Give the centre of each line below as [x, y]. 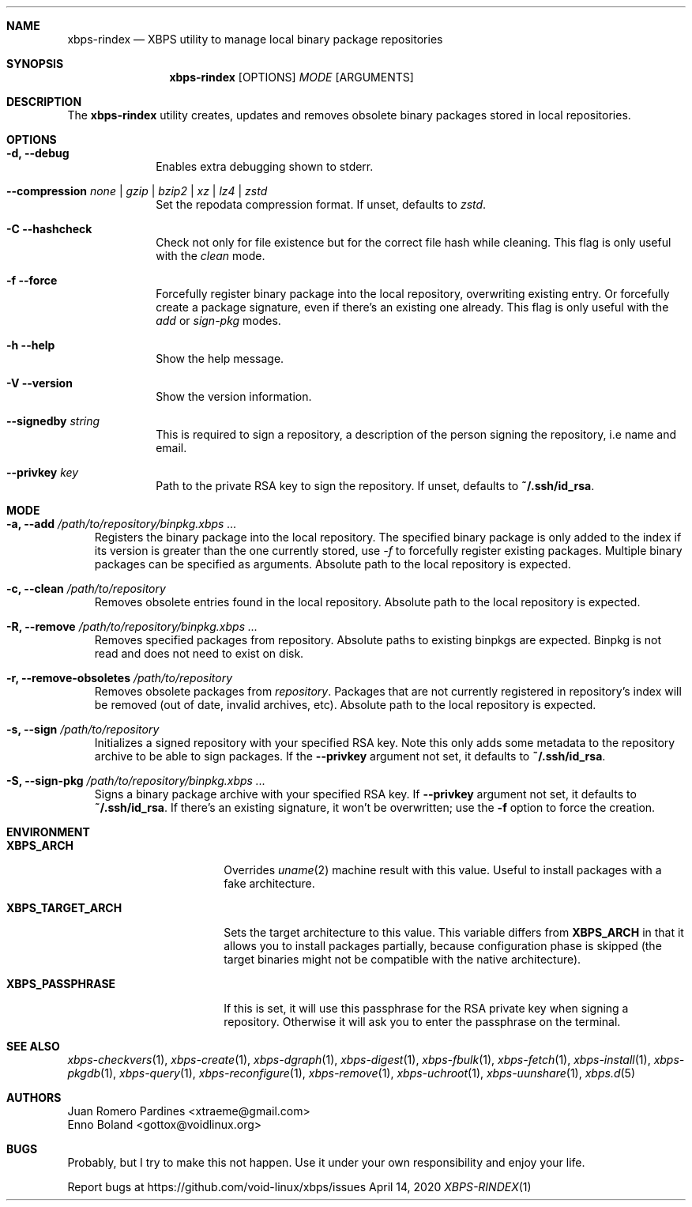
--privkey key [43, 472]
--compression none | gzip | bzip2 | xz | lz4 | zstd [137, 191]
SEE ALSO [33, 1046]
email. [171, 448]
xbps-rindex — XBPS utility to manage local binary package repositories [255, 39]
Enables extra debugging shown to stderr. [265, 166]
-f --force [32, 280]
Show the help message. [220, 358]
